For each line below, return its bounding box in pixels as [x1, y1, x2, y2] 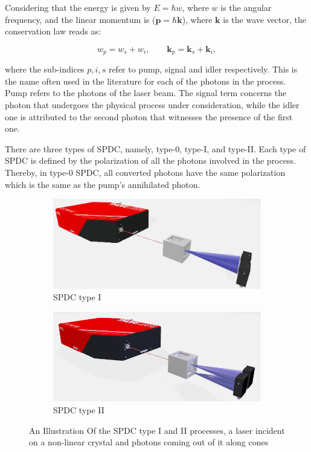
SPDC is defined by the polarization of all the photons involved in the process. [5, 154, 296, 167]
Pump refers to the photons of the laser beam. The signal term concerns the [5, 86, 287, 99]
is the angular [220, 1, 272, 13]
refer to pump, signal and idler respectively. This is [108, 63, 298, 76]
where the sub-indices [5, 63, 85, 76]
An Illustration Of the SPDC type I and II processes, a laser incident [29, 424, 285, 436]
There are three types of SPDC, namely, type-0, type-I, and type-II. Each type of [5, 142, 306, 155]
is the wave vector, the [223, 13, 307, 25]
